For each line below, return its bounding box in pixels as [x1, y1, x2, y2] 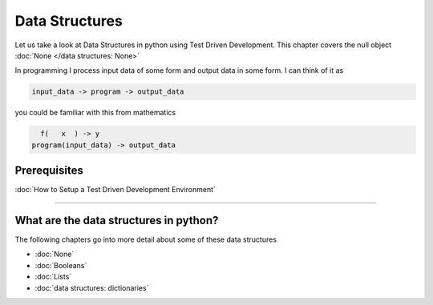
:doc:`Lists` [34, 272, 72, 282]
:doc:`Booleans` [34, 260, 87, 270]
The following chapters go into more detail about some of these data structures [14, 235, 277, 244]
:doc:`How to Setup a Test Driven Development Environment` [14, 185, 216, 195]
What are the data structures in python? [14, 213, 219, 227]
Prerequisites [14, 164, 83, 178]
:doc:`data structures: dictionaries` [34, 283, 149, 292]
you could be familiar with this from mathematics [14, 108, 176, 118]
